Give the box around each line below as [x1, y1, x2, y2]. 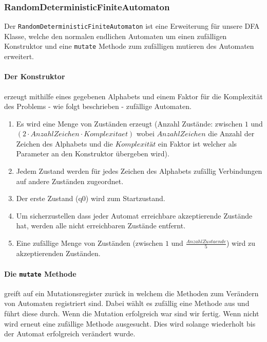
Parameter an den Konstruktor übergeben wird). [16, 148, 169, 159]
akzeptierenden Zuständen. [16, 248, 101, 259]
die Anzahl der [208, 128, 255, 139]
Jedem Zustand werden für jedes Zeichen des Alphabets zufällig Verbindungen [16, 166, 262, 176]
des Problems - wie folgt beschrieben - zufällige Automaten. [4, 101, 192, 112]
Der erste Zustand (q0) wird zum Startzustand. [16, 193, 165, 204]
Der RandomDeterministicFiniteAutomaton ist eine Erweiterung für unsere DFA [4, 21, 260, 31]
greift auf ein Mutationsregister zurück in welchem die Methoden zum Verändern [4, 287, 259, 298]
